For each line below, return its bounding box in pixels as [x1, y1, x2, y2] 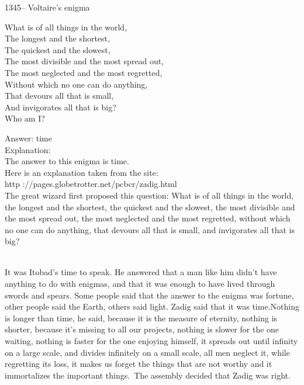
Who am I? [5, 112, 45, 124]
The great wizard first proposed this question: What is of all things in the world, [5, 189, 294, 201]
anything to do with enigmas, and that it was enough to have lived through [5, 278, 275, 290]
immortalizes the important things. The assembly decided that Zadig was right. [5, 369, 291, 381]
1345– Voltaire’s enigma [5, 1, 90, 13]
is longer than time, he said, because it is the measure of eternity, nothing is [5, 311, 278, 324]
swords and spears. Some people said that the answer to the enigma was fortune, [5, 289, 294, 301]
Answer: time [5, 131, 52, 144]
